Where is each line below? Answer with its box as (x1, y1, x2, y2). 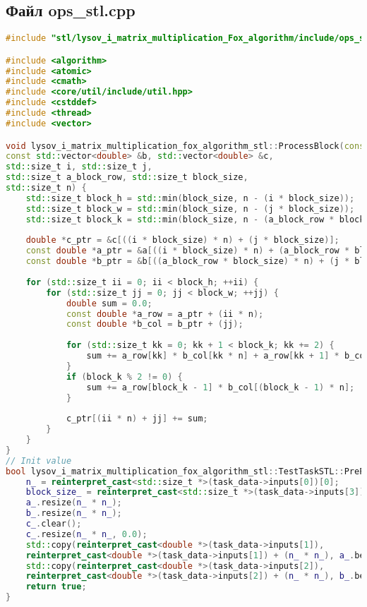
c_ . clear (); (25, 519, 82, 529)
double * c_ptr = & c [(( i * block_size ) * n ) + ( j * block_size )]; (25, 235, 339, 246)
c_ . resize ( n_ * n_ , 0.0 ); (25, 529, 148, 539)
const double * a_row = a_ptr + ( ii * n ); (66, 308, 264, 319)
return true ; (25, 582, 87, 592)
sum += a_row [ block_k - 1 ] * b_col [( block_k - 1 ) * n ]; (86, 382, 355, 392)
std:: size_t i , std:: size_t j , (6, 162, 152, 172)
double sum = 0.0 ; (66, 298, 152, 308)
